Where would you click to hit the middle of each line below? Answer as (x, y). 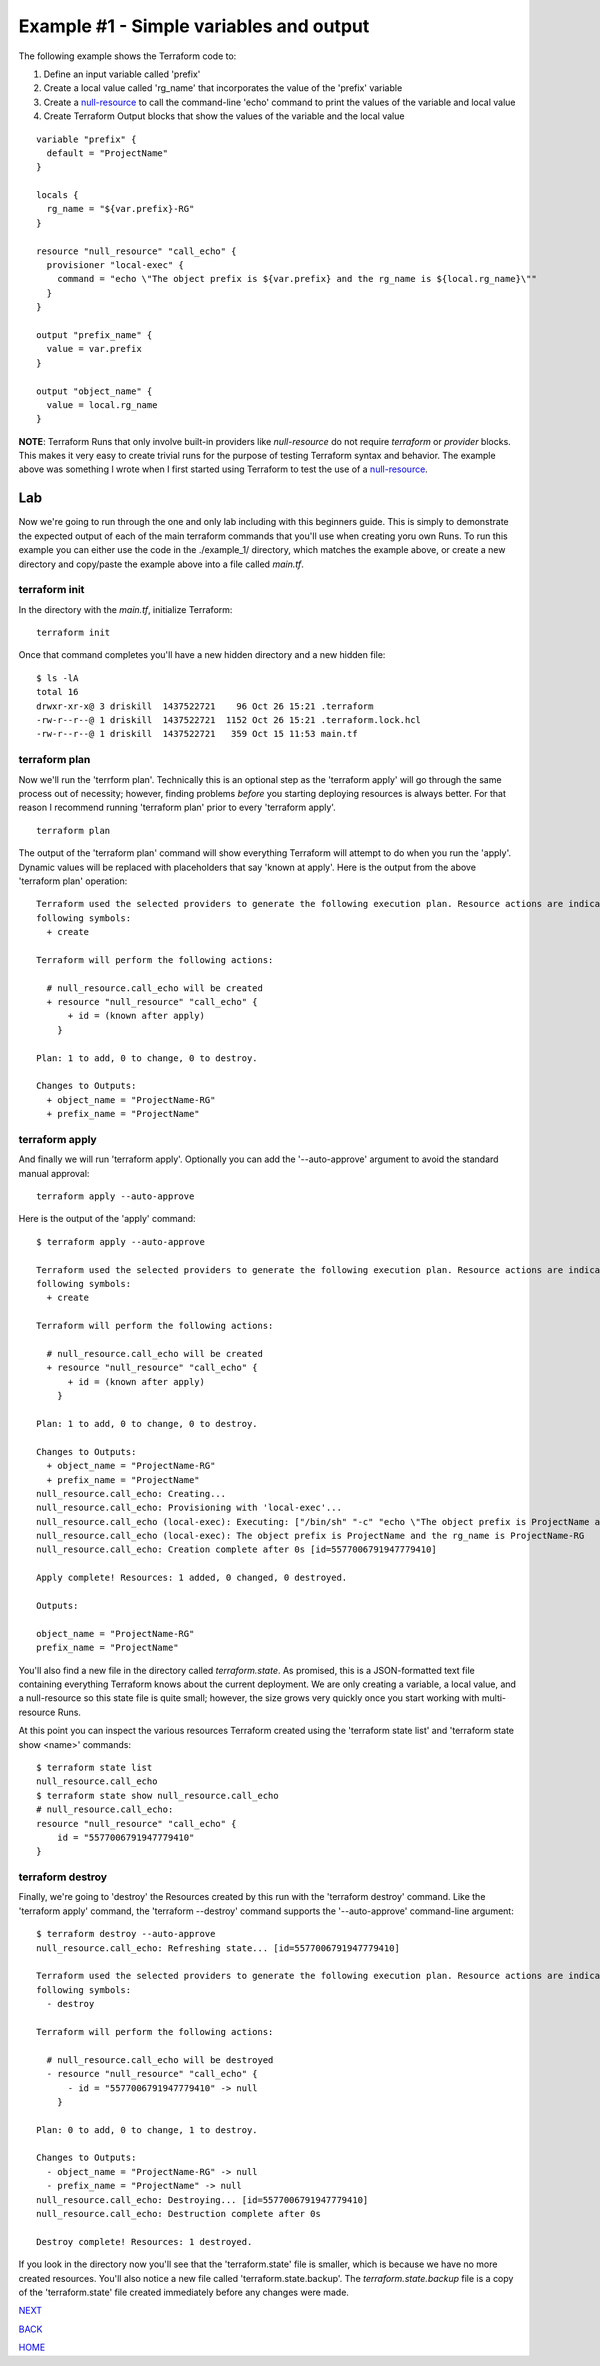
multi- (494, 1698)
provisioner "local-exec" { (115, 265)
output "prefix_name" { (94, 334)
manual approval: (54, 1173)
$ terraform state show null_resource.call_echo (157, 1795)
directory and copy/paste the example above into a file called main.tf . (161, 564)
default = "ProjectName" (107, 153)
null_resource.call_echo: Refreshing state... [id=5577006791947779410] (218, 1948)
